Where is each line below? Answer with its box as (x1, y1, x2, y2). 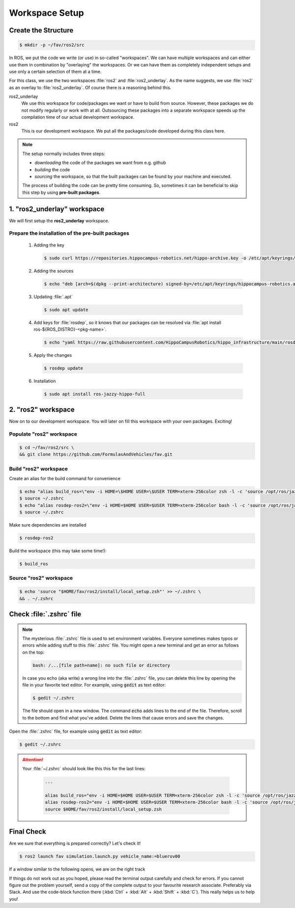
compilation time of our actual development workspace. (21, 114, 135, 120)
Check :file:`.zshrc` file (9, 610, 82, 619)
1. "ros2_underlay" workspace (9, 205, 105, 213)
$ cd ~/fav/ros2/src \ (19, 444, 74, 450)
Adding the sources (33, 268, 74, 274)
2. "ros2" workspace (9, 406, 75, 414)
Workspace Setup (9, 7, 84, 18)
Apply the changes (33, 352, 72, 358)
